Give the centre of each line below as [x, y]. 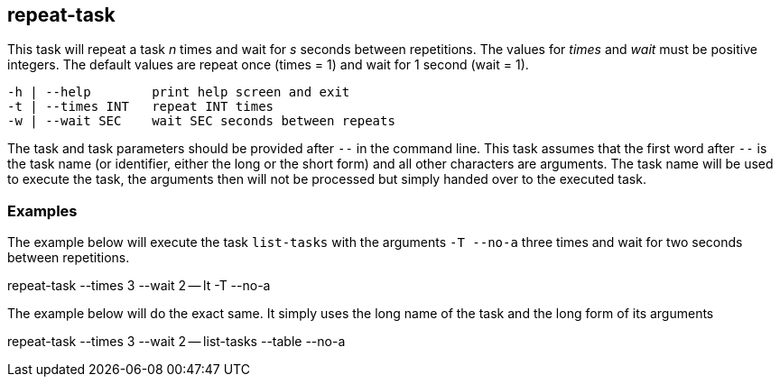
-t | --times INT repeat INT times [141, 107]
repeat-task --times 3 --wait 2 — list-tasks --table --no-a [176, 342]
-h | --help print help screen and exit [179, 92]
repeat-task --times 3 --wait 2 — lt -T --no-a [139, 286]
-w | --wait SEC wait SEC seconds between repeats [201, 121]
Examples [42, 210]
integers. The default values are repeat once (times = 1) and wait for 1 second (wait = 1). [268, 65]
